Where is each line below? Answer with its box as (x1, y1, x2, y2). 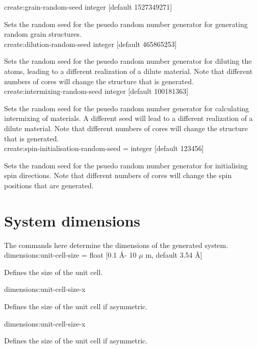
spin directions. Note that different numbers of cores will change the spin (4, 170, 232, 181)
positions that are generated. (4, 180, 94, 190)
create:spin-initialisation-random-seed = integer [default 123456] (4, 143, 204, 154)
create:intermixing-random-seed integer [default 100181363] (4, 86, 189, 96)
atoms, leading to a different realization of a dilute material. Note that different (4, 65, 253, 76)
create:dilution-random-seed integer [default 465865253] (4, 38, 177, 49)
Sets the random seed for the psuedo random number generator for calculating (4, 103, 249, 113)
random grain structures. (4, 29, 82, 39)
